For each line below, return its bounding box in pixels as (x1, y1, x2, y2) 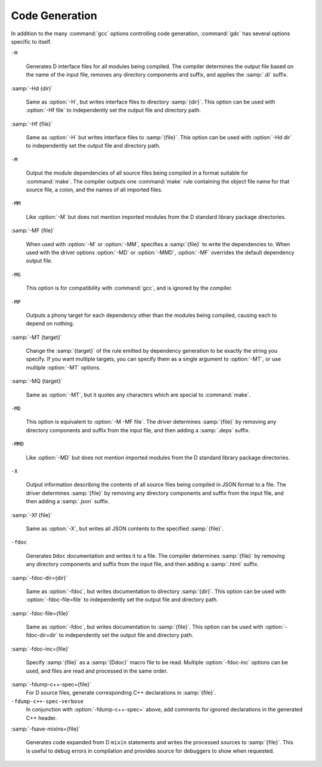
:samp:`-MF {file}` (11, 227, 55, 234)
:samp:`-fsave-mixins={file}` (11, 725, 80, 732)
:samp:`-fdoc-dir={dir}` (11, 574, 68, 581)
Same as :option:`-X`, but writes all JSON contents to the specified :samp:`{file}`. (26, 525, 224, 532)
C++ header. (26, 714, 57, 722)
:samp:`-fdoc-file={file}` (11, 610, 70, 617)
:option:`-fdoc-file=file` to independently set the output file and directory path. (26, 596, 218, 603)
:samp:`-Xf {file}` (11, 511, 52, 518)
